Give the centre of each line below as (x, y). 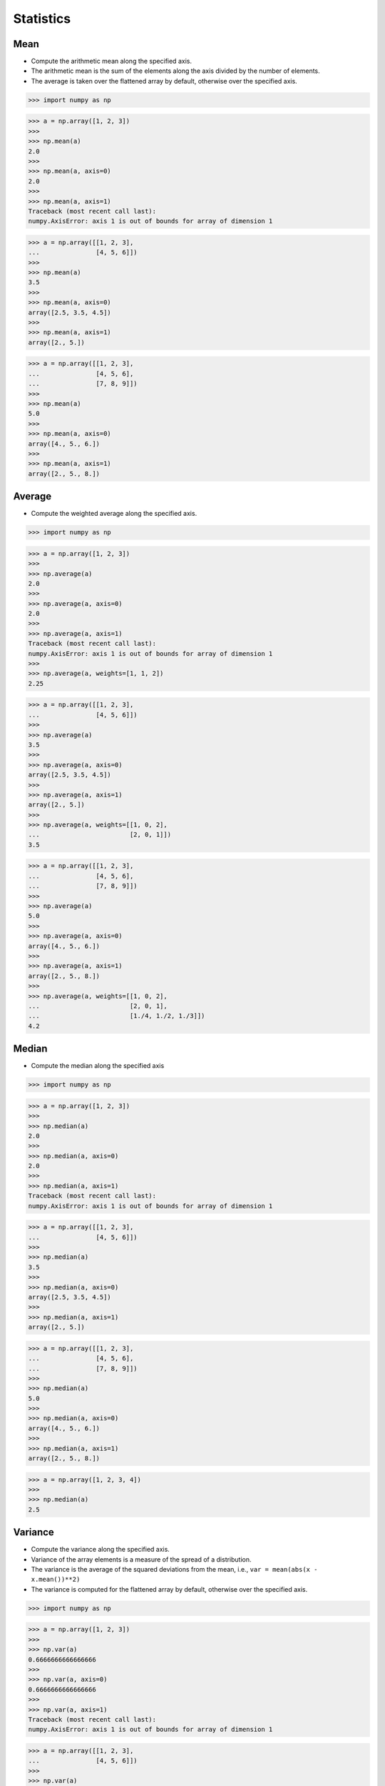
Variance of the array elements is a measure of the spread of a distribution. (142, 1559)
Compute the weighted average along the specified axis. (114, 514)
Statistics (42, 19)
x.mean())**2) (56, 1580)
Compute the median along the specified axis (98, 1066)
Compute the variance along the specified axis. (101, 1550)
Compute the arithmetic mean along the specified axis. (112, 61)
